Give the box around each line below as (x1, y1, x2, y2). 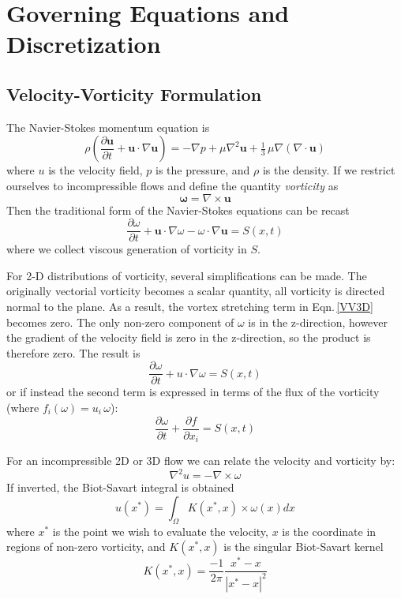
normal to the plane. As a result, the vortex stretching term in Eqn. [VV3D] (6, 298, 373, 314)
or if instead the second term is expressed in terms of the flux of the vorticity (6, 384, 380, 400)
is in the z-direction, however (248, 313, 388, 330)
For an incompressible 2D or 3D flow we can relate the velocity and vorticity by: (6, 452, 395, 469)
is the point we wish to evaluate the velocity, (52, 522, 268, 539)
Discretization (6, 28, 161, 60)
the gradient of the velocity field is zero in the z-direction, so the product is (6, 329, 371, 346)
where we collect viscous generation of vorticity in (6, 241, 247, 257)
